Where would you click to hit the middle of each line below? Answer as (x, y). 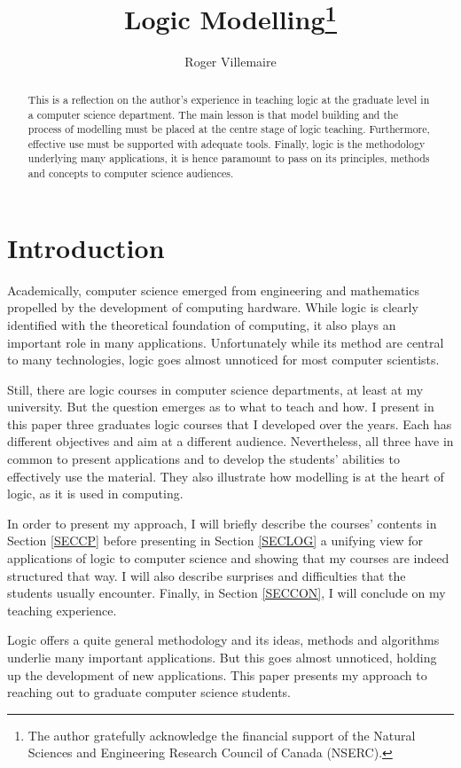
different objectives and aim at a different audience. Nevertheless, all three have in (230, 441)
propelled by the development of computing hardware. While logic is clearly (213, 307)
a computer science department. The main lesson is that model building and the (213, 114)
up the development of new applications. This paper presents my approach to (217, 674)
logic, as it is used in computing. (95, 494)
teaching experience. (62, 610)
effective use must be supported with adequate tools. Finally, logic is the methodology (227, 143)
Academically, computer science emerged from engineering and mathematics (213, 290)
